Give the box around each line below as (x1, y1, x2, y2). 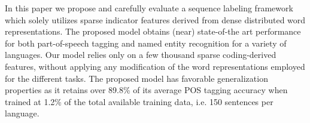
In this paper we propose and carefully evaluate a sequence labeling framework (5, 2, 293, 14)
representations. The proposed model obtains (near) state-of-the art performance (5, 25, 301, 38)
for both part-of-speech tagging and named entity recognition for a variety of (5, 36, 287, 49)
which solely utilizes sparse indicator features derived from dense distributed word (5, 13, 306, 26)
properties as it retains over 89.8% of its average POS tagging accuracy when (5, 84, 288, 96)
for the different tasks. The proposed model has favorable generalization (5, 72, 268, 84)
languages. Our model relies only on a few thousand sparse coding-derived (5, 48, 276, 61)
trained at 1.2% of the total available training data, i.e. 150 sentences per (5, 95, 273, 107)
